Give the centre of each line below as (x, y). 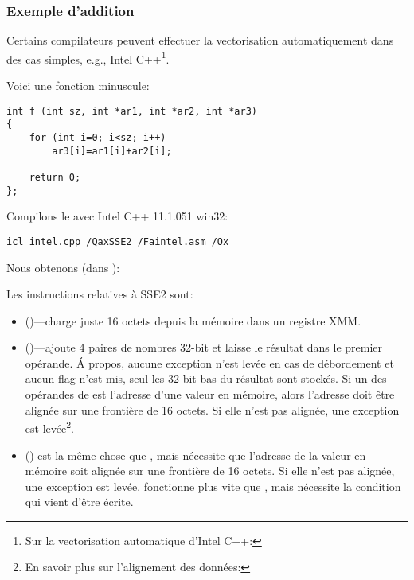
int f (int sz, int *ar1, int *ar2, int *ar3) (132, 111)
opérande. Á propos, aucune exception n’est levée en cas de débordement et (209, 362)
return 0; (55, 177)
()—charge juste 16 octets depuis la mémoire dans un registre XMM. (193, 320)
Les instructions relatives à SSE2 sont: (100, 294)
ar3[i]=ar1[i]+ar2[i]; (112, 151)
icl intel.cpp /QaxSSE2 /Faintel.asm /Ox (118, 241)
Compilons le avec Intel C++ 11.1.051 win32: (117, 216)
